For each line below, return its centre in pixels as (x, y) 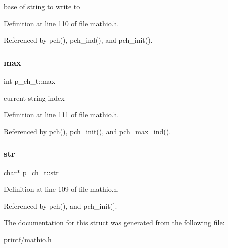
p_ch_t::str (41, 172)
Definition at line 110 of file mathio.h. (62, 23)
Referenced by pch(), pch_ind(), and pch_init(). (78, 40)
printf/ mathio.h (28, 239)
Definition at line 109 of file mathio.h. (62, 189)
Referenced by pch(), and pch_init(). (61, 205)
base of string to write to (42, 6)
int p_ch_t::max (30, 81)
